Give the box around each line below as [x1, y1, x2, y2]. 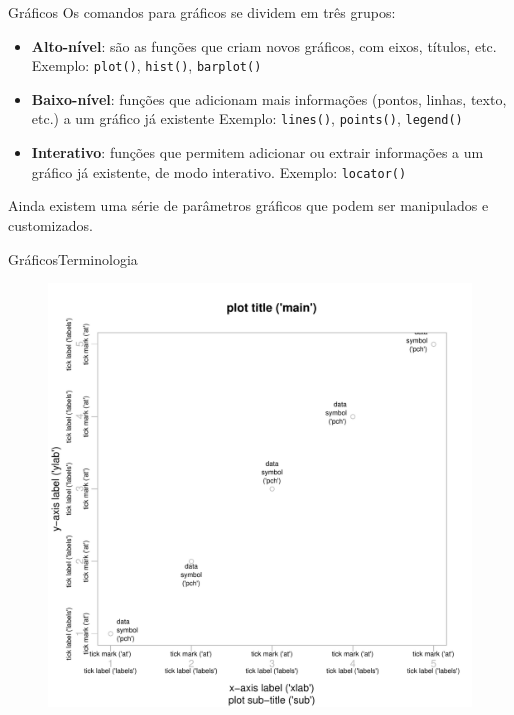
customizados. [8, 214, 93, 235]
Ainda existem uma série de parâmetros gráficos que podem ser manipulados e [8, 195, 489, 216]
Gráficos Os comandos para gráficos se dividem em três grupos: [8, 2, 396, 22]
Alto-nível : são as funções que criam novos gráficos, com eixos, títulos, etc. [31, 35, 497, 56]
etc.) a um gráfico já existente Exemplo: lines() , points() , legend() [31, 108, 463, 129]
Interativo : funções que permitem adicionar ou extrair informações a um [31, 142, 484, 163]
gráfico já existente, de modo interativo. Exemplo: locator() [31, 161, 407, 182]
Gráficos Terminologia [8, 248, 138, 269]
